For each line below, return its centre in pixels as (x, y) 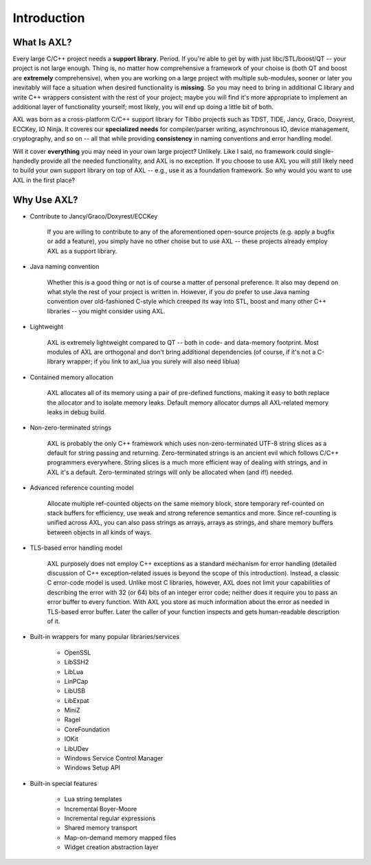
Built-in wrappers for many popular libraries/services (105, 637)
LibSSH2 (77, 662)
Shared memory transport (101, 828)
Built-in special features (64, 783)
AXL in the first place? (44, 180)
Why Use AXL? (45, 200)
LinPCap (76, 681)
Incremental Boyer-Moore (101, 809)
